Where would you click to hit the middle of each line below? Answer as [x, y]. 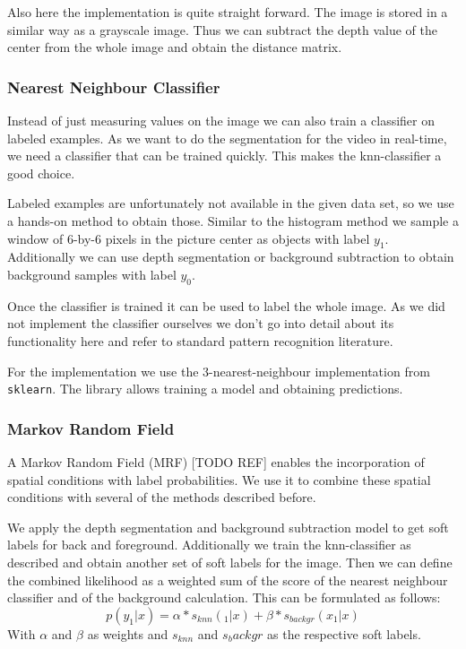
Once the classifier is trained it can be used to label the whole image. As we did [226, 305]
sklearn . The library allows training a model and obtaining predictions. [205, 389]
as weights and [128, 633]
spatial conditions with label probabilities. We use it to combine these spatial [219, 479]
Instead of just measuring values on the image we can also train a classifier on [221, 120]
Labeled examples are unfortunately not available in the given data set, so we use [231, 203]
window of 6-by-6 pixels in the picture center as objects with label [189, 238]
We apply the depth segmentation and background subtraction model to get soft [228, 527]
